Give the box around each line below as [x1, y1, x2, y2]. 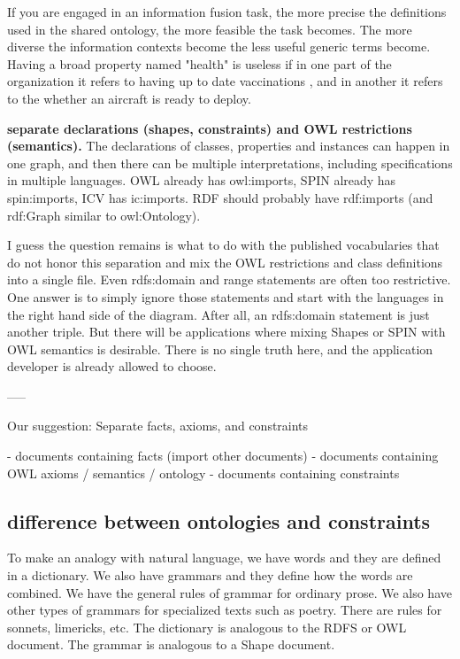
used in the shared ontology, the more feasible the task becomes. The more [7, 19, 412, 38]
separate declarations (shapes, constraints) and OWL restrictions [7, 119, 412, 137]
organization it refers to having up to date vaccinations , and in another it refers [7, 72, 443, 90]
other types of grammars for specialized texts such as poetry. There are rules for [7, 601, 442, 619]
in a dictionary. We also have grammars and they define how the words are [7, 566, 413, 585]
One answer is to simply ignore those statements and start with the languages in [7, 287, 444, 306]
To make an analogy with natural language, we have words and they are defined [7, 548, 441, 567]
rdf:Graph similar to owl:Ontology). [7, 205, 201, 224]
